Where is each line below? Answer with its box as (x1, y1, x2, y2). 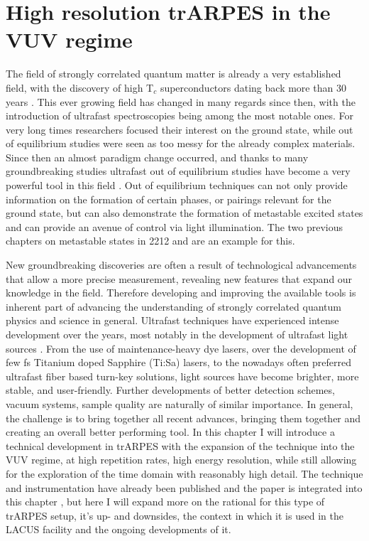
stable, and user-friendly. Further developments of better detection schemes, (6, 382, 335, 397)
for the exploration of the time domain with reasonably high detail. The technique (6, 466, 363, 481)
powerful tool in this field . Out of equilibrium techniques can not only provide (6, 178, 348, 193)
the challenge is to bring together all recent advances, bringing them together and (6, 410, 361, 425)
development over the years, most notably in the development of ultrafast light (6, 327, 348, 341)
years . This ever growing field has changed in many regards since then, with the (6, 94, 356, 109)
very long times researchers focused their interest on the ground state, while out (6, 122, 353, 136)
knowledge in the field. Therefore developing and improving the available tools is (6, 285, 356, 300)
